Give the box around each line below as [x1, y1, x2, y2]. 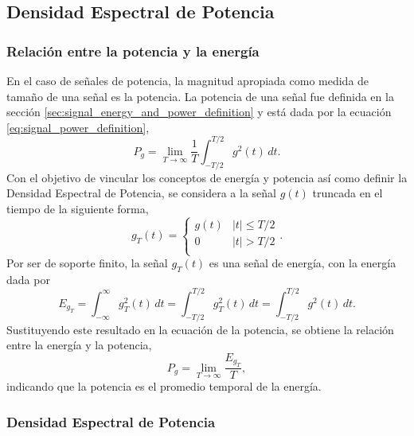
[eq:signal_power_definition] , [6, 119, 150, 135]
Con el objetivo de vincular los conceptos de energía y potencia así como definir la [6, 169, 408, 185]
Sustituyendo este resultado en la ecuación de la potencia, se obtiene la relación [6, 321, 394, 337]
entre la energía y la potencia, [6, 337, 152, 353]
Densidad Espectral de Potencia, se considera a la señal [6, 185, 276, 201]
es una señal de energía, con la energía [209, 255, 396, 271]
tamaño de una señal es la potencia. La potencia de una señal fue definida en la [6, 88, 394, 104]
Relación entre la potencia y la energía [6, 41, 260, 60]
